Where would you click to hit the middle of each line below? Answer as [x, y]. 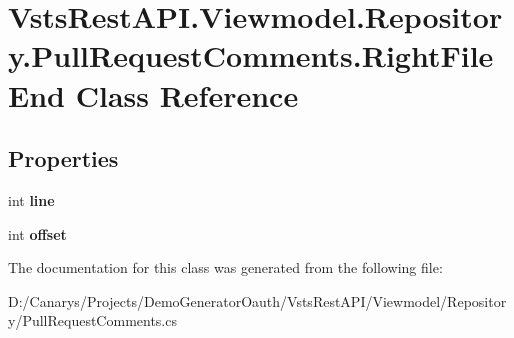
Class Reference [187, 94]
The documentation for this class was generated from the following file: [225, 267]
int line [31, 199]
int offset [37, 233]
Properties [63, 158]
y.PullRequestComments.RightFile [251, 55]
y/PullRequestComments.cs [92, 320]
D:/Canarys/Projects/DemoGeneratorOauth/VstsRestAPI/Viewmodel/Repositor [257, 300]
